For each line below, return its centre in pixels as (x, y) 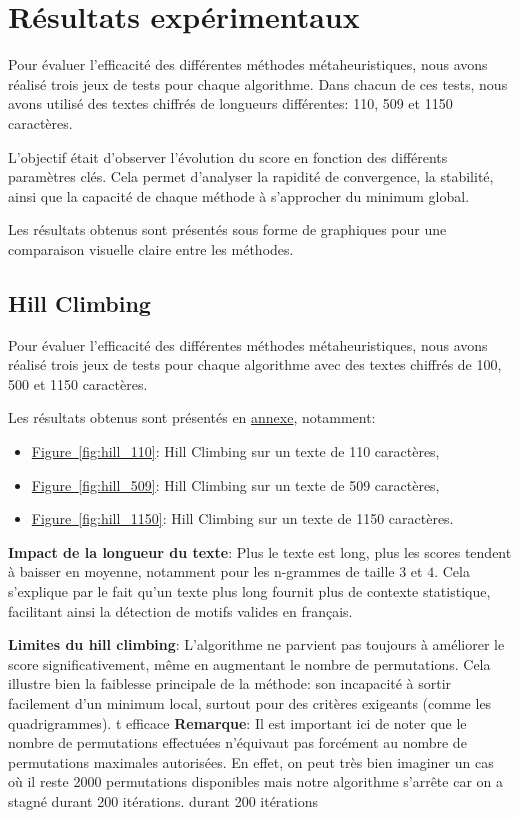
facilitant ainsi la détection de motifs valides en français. (180, 610)
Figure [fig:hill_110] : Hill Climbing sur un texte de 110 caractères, (235, 451)
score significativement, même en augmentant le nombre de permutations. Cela (249, 663)
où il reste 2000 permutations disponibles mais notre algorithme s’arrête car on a (255, 781)
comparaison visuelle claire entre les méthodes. (151, 248)
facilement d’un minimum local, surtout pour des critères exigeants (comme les (250, 702)
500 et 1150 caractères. (78, 383)
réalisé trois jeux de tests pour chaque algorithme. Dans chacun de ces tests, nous (258, 83)
